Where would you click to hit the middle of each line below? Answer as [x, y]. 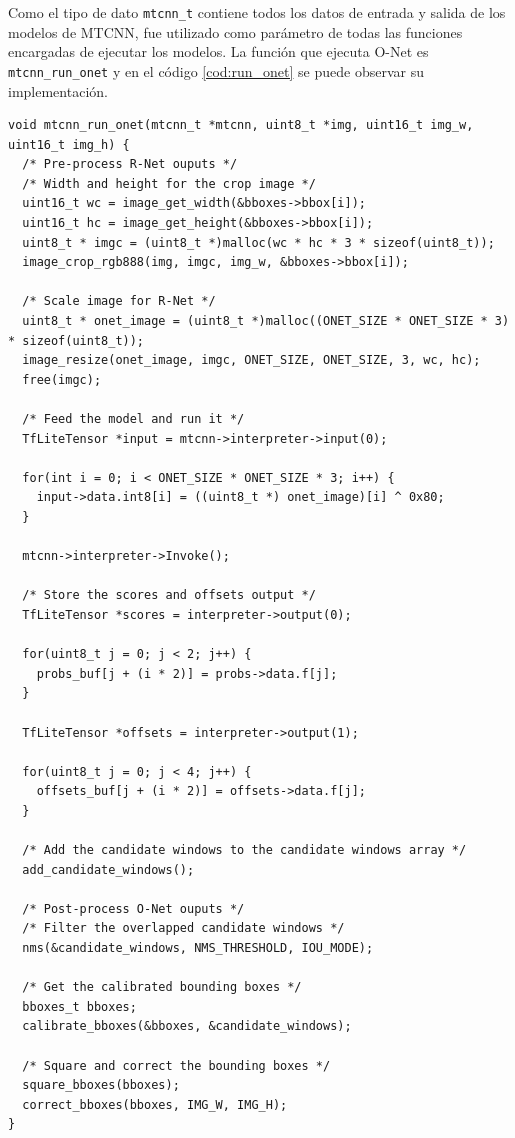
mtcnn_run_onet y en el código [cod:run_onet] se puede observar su [216, 70]
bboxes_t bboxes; [79, 1006]
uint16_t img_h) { [69, 144]
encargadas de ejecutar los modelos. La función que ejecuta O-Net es [218, 51]
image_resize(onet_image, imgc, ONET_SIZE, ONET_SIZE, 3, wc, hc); [251, 360]
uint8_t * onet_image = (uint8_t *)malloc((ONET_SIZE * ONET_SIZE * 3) [266, 321]
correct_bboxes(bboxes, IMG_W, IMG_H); [155, 1104]
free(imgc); [62, 379]
